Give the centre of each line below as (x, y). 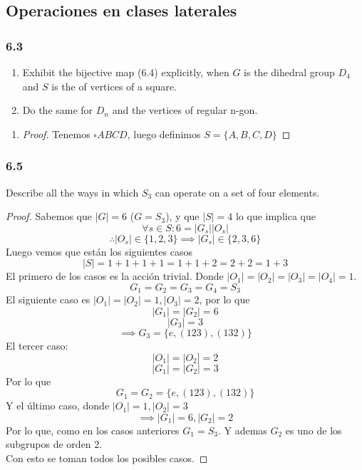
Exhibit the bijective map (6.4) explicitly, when (126, 72)
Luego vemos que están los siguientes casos (99, 251)
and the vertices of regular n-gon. (185, 110)
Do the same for (58, 110)
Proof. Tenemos (56, 134)
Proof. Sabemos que (49, 216)
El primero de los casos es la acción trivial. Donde (115, 276)
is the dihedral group (289, 72)
